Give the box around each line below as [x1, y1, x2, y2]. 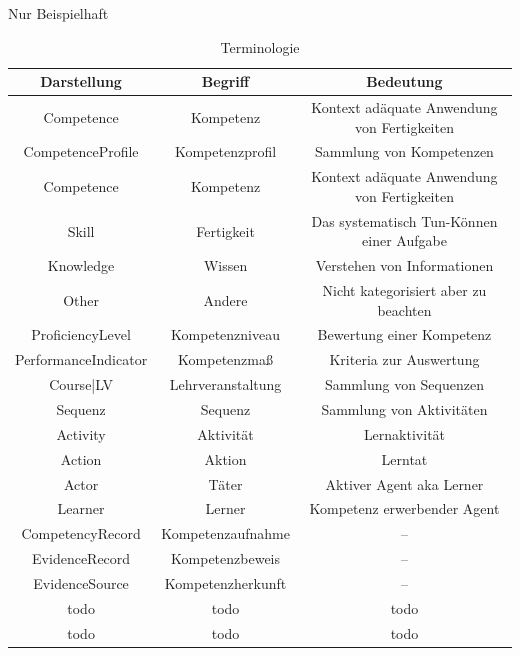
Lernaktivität [363, 423, 446, 444]
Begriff [201, 71, 250, 92]
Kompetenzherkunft [164, 572, 287, 593]
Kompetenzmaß [178, 349, 273, 370]
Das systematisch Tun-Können [311, 210, 498, 231]
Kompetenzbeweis [171, 548, 281, 569]
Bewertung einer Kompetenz [317, 324, 492, 345]
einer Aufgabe [362, 230, 447, 251]
